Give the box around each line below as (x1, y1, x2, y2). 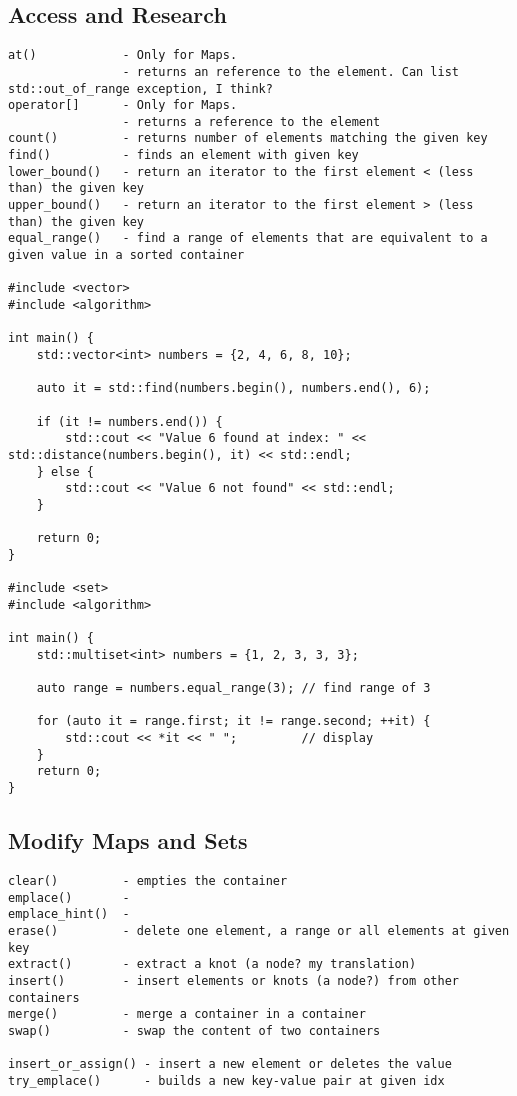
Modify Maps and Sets (8, 825, 248, 856)
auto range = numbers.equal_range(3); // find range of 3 (36, 681, 431, 696)
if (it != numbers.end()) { (36, 414, 223, 429)
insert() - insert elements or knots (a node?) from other (8, 973, 460, 988)
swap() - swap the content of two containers (8, 1023, 381, 1038)
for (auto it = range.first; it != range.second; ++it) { (36, 714, 431, 729)
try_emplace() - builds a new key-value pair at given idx (8, 1073, 445, 1088)
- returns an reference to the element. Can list (122, 64, 460, 79)
